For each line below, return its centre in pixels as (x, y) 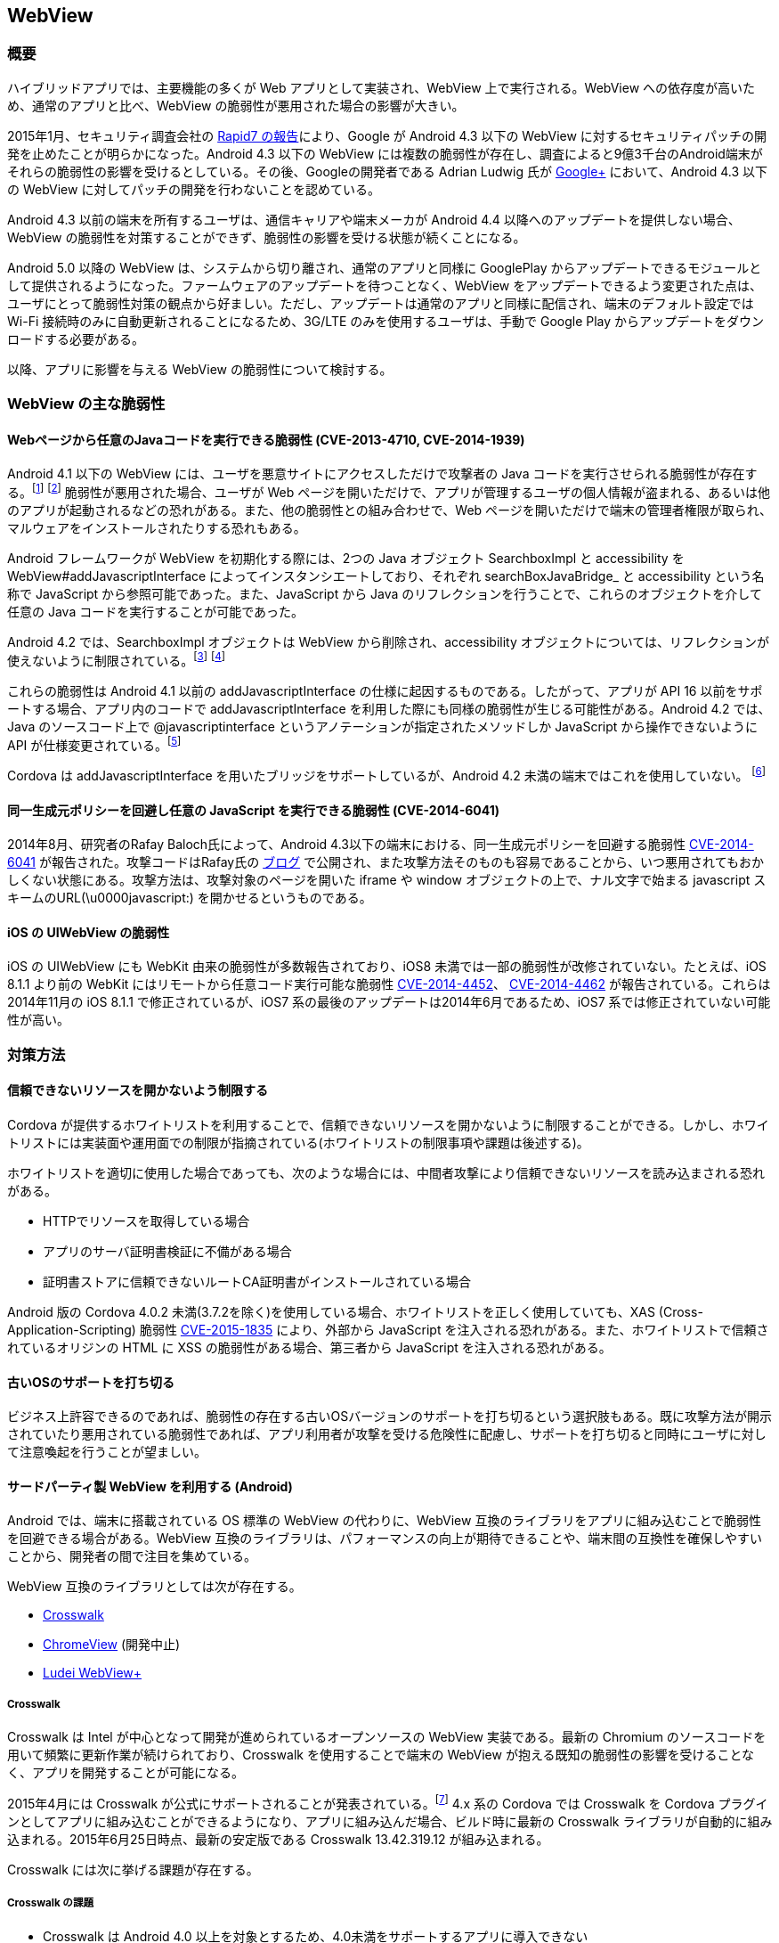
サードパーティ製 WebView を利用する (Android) (150, 1486)
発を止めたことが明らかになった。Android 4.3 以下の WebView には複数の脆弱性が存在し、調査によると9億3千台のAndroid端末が (385, 153)
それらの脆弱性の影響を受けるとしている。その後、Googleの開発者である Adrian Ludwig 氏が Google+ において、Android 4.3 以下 (388, 171)
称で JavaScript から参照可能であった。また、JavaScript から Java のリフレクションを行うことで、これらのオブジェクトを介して (385, 594)
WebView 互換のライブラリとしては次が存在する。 (154, 1587)
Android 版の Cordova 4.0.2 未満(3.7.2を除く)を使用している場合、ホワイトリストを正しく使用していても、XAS (331, 1312)
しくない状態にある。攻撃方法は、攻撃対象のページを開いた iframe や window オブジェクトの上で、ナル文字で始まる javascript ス (387, 880)
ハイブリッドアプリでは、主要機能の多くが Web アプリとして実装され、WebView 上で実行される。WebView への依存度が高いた (381, 87)
